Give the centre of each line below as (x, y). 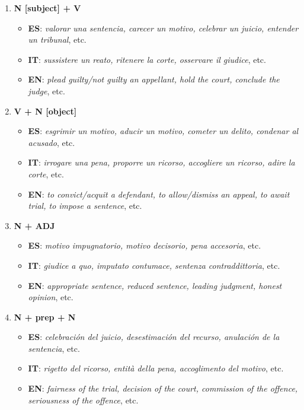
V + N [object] (45, 111)
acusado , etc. (52, 142)
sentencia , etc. (54, 348)
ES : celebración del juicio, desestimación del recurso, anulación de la (154, 337)
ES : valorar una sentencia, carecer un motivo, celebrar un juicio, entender (163, 28)
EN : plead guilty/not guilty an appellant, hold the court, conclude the (154, 79)
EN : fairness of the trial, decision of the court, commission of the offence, (163, 388)
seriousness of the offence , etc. (83, 400)
